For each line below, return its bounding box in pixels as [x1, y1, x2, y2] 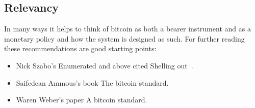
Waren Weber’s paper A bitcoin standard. [16, 94, 147, 105]
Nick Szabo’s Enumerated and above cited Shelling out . [16, 60, 193, 70]
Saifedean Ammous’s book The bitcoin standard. [16, 77, 169, 88]
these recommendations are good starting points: [4, 43, 157, 54]
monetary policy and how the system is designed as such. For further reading [4, 33, 245, 44]
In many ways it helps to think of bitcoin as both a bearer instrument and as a [4, 23, 251, 34]
